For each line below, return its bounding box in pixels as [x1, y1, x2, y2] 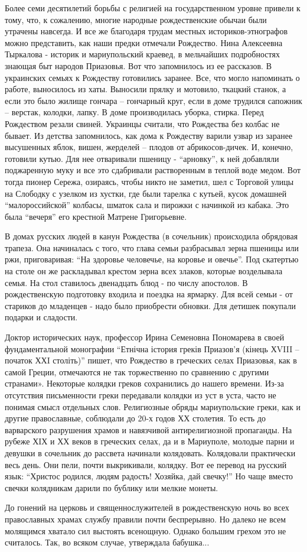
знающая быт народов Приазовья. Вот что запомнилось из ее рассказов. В [5, 59, 272, 72]
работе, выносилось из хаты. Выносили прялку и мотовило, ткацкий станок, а [5, 83, 286, 95]
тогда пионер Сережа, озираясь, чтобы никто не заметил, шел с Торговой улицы [5, 175, 294, 187]
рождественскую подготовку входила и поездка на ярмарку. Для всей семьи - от [5, 288, 293, 300]
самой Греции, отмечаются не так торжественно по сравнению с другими [5, 365, 269, 378]
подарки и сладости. [5, 311, 78, 323]
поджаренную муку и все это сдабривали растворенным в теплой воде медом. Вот [5, 164, 301, 176]
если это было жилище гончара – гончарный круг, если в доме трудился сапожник [5, 94, 302, 106]
